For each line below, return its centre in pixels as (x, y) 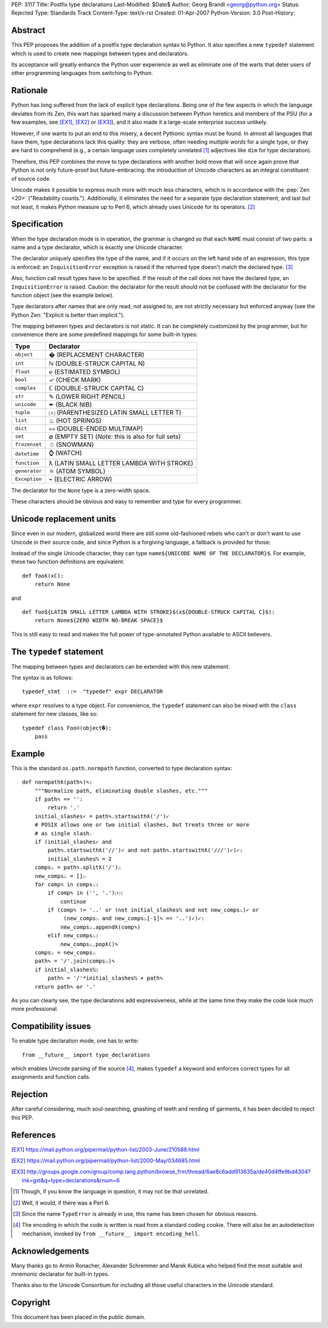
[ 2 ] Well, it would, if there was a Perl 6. (61, 1203)
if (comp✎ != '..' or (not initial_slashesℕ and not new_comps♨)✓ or (153, 910)
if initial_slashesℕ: (67, 969)
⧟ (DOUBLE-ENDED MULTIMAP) (96, 428)
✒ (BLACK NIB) (70, 404)
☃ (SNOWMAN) (71, 444)
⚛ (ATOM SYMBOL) (77, 471)
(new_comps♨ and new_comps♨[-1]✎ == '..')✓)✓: (134, 919)
